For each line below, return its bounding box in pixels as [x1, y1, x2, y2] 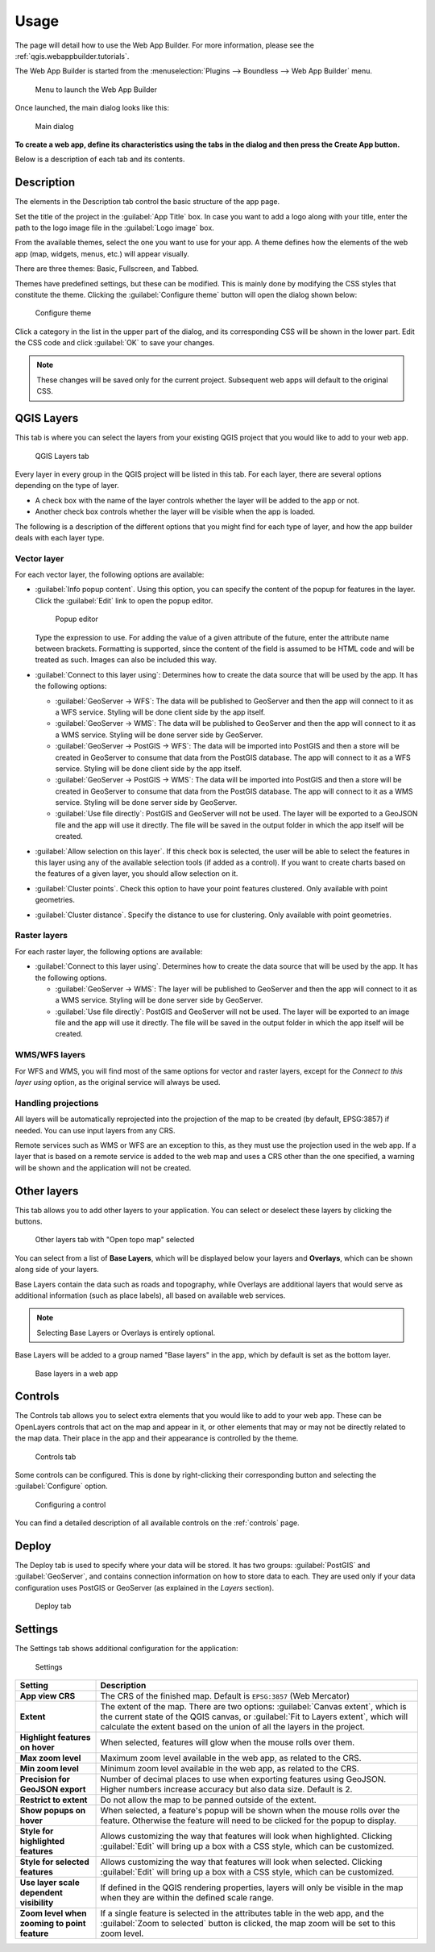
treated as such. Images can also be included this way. [35, 655, 217, 665]
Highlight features [19, 1731, 91, 1742]
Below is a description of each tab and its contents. [14, 154, 185, 165]
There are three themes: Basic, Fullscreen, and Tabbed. [14, 264, 199, 273]
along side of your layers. [14, 1265, 100, 1274]
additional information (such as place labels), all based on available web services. [14, 1291, 286, 1300]
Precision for [19, 1773, 70, 1784]
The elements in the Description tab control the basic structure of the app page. [14, 197, 280, 206]
